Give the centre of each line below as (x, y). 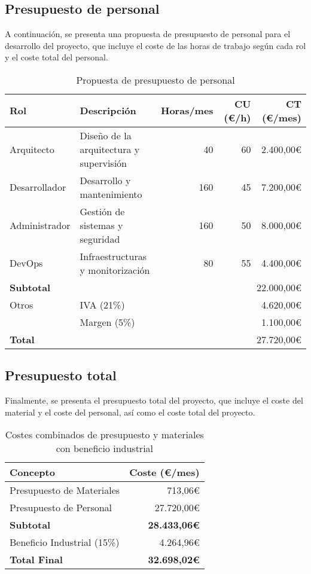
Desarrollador (38, 187)
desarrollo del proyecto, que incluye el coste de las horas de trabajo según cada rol (155, 45)
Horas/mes (187, 111)
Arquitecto (32, 149)
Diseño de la (106, 135)
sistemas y (101, 225)
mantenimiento (111, 194)
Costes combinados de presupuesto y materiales (104, 435)
